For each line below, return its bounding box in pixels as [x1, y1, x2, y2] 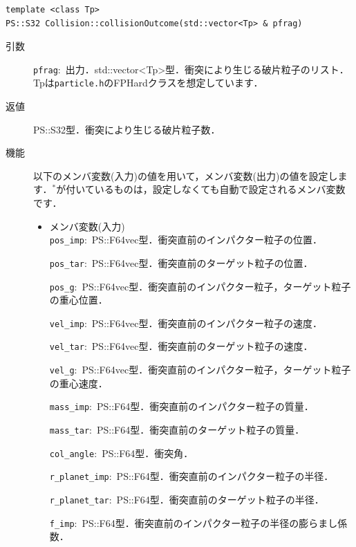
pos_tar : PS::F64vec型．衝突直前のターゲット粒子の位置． [49, 255, 313, 270]
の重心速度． [49, 376, 108, 390]
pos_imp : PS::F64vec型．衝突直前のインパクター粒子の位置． [49, 232, 322, 247]
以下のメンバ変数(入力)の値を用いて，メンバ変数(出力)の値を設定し [33, 168, 338, 183]
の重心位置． [49, 293, 108, 307]
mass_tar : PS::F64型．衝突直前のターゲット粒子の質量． [49, 423, 305, 437]
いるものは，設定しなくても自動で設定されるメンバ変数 [94, 182, 346, 196]
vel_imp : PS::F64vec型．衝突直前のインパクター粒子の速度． [49, 315, 322, 330]
